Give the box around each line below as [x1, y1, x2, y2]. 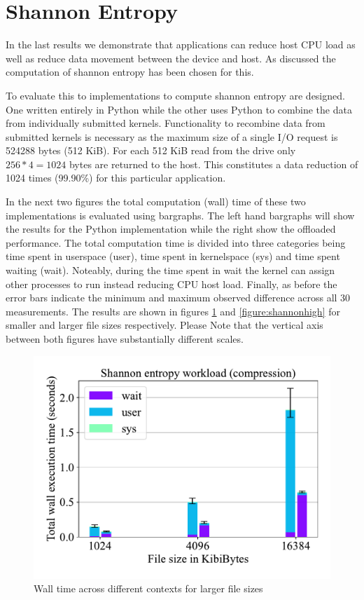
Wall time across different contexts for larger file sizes [34, 581, 263, 596]
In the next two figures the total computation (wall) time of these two [6, 194, 306, 209]
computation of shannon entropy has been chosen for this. [6, 64, 254, 79]
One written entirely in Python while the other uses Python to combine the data [6, 102, 352, 116]
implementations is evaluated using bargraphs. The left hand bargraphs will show [6, 207, 355, 222]
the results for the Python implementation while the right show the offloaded [6, 221, 336, 236]
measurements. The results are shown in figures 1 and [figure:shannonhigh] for [6, 304, 340, 318]
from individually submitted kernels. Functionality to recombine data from [6, 116, 325, 130]
